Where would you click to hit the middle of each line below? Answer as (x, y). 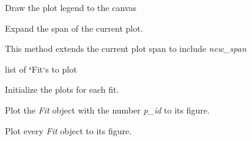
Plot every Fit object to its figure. (69, 130)
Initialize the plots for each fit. (62, 89)
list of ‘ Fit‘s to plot (41, 69)
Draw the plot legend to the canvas (71, 7)
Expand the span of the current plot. (74, 28)
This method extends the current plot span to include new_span (126, 49)
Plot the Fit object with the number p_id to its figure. (107, 110)
